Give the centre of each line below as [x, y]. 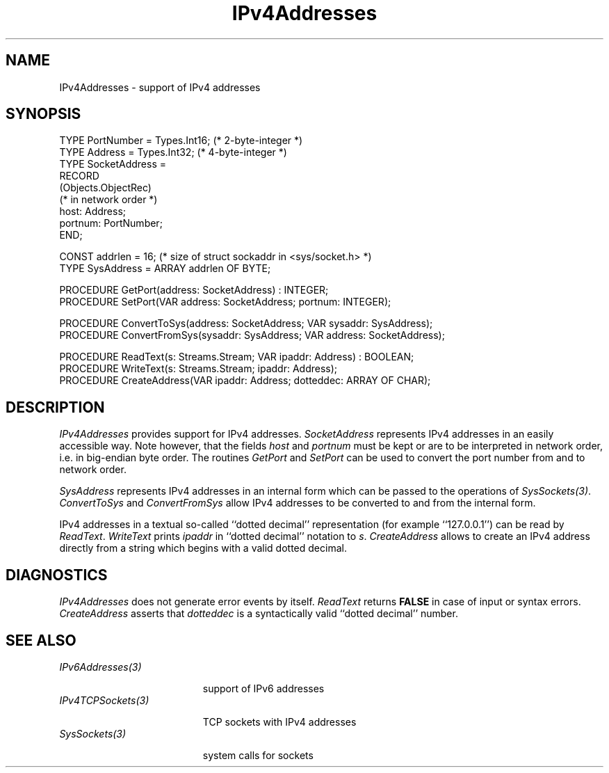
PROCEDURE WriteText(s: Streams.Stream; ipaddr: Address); [198, 369]
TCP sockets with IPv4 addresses [279, 722]
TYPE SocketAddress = [113, 164]
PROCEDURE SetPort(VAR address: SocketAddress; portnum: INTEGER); [225, 302]
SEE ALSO [41, 640]
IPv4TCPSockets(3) [104, 700]
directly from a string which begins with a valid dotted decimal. [203, 548]
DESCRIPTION [55, 407]
